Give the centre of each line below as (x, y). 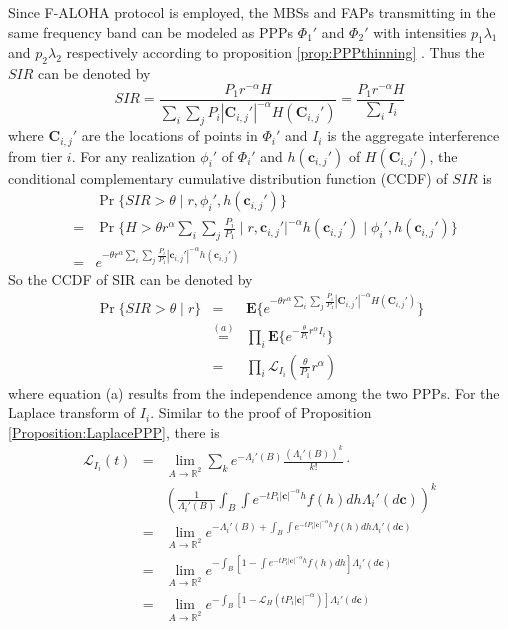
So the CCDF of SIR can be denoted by (130, 278)
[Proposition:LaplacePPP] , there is (114, 431)
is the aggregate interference (413, 135)
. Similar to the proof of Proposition (261, 412)
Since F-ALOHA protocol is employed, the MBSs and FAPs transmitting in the (252, 12)
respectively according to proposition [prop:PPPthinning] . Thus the (275, 52)
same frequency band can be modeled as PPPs (151, 31)
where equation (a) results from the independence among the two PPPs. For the (254, 392)
